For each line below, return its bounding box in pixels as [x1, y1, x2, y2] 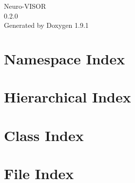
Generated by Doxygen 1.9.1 [4, 20, 89, 30]
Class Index [4, 125, 84, 145]
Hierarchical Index [4, 87, 131, 107]
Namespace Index [4, 48, 125, 68]
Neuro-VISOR [4, 1, 46, 11]
